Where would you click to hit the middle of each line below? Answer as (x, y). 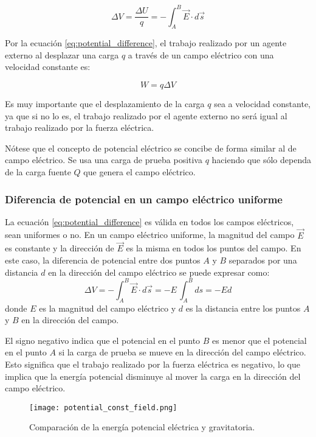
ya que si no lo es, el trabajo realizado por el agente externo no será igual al (146, 115)
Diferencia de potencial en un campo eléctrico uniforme (144, 199)
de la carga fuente (38, 172)
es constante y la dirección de (60, 248)
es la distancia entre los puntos (243, 308)
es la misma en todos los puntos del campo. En (214, 248)
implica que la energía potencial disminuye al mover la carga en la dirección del (153, 376)
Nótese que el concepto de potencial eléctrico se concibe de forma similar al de (151, 148)
